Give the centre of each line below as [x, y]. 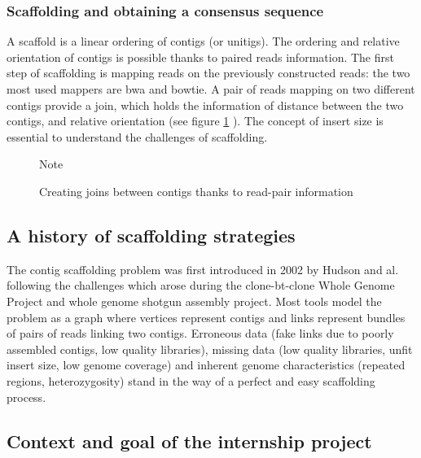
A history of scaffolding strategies [151, 235]
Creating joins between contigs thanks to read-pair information [196, 191]
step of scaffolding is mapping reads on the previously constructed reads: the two [208, 73]
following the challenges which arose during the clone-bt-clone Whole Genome [201, 285]
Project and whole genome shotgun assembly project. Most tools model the [194, 301]
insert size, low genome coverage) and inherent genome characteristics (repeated [206, 365]
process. [26, 397]
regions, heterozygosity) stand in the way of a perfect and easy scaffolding [191, 380]
